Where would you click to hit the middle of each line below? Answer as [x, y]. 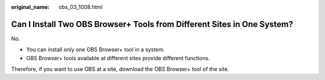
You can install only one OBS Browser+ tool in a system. [95, 50]
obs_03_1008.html [81, 7]
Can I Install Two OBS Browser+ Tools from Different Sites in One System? [152, 24]
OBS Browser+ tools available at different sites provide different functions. [118, 58]
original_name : [30, 7]
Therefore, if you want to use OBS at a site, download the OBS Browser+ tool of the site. [120, 69]
